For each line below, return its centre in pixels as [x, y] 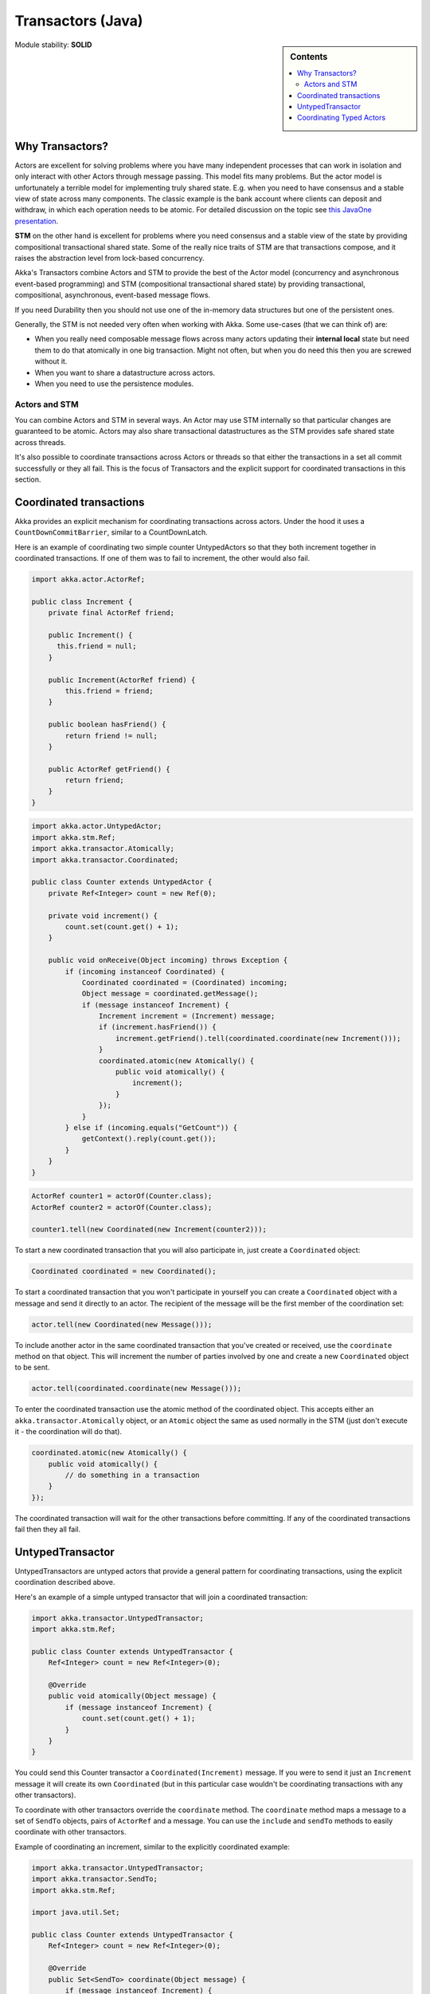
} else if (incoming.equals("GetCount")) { [151, 1127]
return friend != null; [111, 735]
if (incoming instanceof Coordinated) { [145, 971]
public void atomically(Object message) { [132, 1696]
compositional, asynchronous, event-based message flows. [113, 295]
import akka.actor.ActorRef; [88, 579]
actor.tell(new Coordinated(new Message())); [122, 1324]
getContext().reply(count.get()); [149, 1139]
